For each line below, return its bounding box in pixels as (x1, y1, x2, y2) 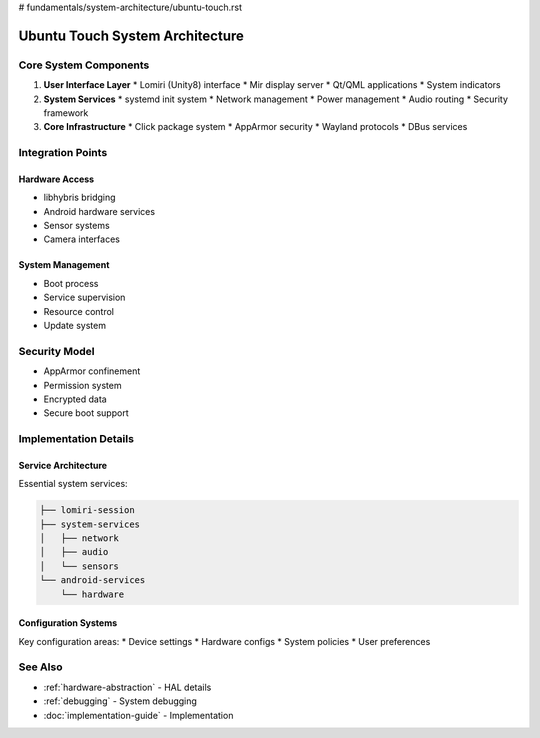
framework (43, 106, 89, 119)
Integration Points (18, 146, 108, 160)
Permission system (43, 379, 122, 391)
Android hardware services (43, 205, 155, 217)
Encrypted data (43, 393, 107, 405)
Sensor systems (43, 220, 110, 232)
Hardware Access (18, 173, 95, 185)
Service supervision (43, 291, 126, 304)
